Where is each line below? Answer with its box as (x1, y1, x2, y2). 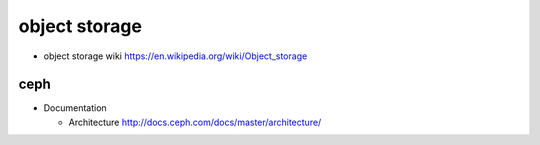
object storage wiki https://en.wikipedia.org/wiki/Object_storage (43, 50, 308, 62)
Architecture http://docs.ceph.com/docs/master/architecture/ (68, 116, 322, 128)
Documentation (43, 102, 107, 114)
